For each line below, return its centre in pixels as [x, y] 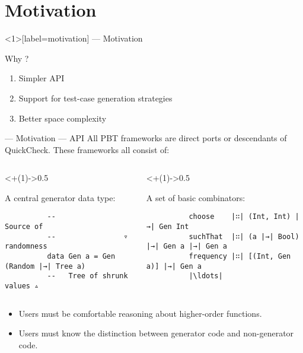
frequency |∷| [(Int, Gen [240, 257]
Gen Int [174, 227]
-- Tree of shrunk [87, 276]
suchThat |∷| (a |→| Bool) [244, 236]
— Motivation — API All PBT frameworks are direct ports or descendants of [146, 138]
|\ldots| [206, 276]
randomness [26, 247]
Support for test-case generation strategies [95, 98]
